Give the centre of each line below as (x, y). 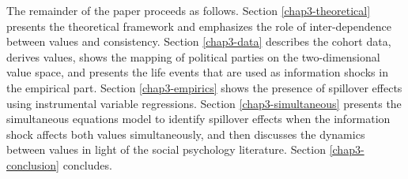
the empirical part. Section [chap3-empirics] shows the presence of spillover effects (204, 87)
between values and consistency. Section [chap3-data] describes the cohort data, (199, 41)
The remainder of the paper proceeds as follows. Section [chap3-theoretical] (189, 10)
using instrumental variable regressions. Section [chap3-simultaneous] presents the (204, 103)
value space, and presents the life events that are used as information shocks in (197, 72)
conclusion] (33, 164)
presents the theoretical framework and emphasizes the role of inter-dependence (199, 26)
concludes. (87, 164)
